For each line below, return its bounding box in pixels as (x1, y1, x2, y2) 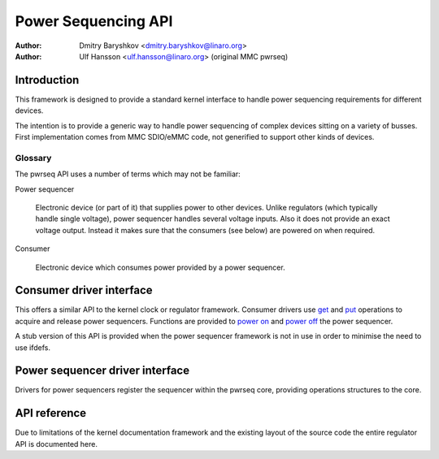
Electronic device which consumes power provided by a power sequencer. (35, 262, 285, 272)
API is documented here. (15, 439, 98, 448)
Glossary (15, 152, 52, 163)
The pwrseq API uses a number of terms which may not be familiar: (15, 169, 241, 179)
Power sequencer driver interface (15, 364, 190, 378)
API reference (15, 406, 87, 420)
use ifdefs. (15, 342, 50, 353)
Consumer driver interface (15, 284, 154, 297)
